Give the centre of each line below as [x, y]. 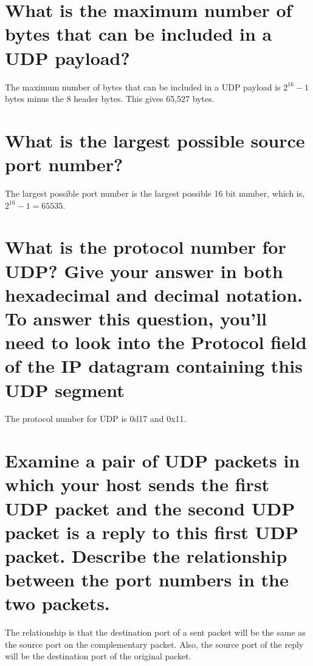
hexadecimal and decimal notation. [154, 294]
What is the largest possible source [155, 140]
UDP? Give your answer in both [144, 270]
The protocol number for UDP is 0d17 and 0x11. [96, 419]
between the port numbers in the [147, 579]
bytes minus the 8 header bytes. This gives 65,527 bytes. [110, 99]
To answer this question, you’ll [136, 318]
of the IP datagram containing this [154, 366]
